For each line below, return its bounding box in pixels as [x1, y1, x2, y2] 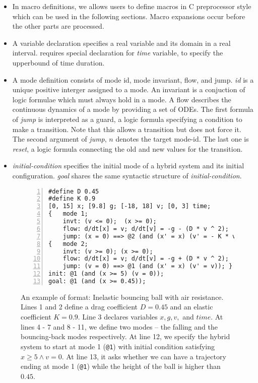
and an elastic [170, 301, 213, 312]
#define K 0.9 [48, 195, 96, 203]
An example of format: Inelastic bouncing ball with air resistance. [21, 291, 224, 302]
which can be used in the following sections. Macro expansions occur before [12, 11, 245, 21]
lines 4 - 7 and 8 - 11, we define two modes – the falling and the [21, 321, 218, 332]
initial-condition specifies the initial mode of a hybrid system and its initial [12, 160, 244, 171]
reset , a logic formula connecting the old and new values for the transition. [12, 143, 243, 154]
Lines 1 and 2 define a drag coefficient [21, 301, 138, 312]
